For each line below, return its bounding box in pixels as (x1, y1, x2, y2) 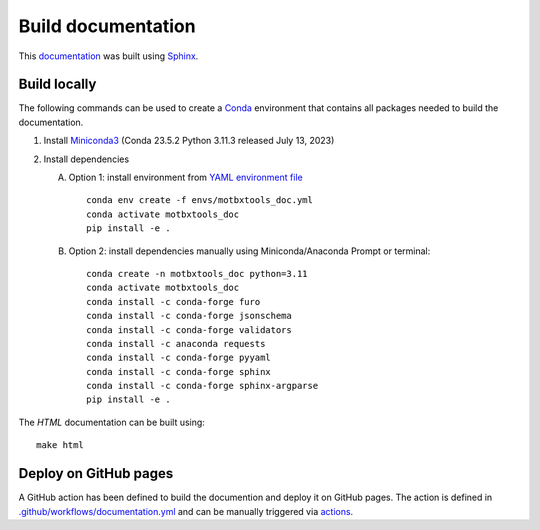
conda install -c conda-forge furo (86, 296, 261, 307)
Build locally (18, 76, 97, 93)
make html (36, 440, 84, 451)
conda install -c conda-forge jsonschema (86, 310, 292, 322)
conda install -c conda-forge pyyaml (86, 352, 272, 364)
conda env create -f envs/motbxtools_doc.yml (86, 195, 314, 206)
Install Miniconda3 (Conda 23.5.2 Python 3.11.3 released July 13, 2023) (43, 135, 335, 147)
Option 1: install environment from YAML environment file (68, 171, 304, 184)
